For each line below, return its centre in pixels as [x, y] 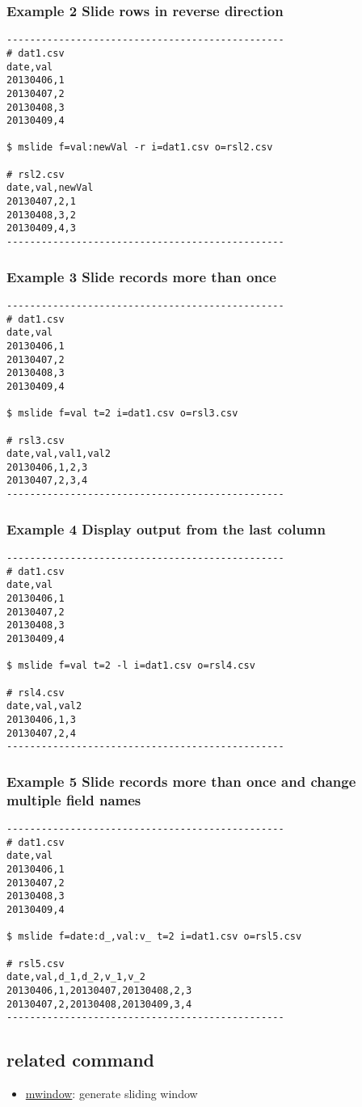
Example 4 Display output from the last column [166, 528]
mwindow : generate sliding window [112, 1094]
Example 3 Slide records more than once [141, 276]
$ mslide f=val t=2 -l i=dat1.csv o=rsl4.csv [131, 666]
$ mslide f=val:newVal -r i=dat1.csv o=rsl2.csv [140, 148]
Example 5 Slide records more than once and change [181, 781]
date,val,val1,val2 [59, 454]
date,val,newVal [50, 188]
